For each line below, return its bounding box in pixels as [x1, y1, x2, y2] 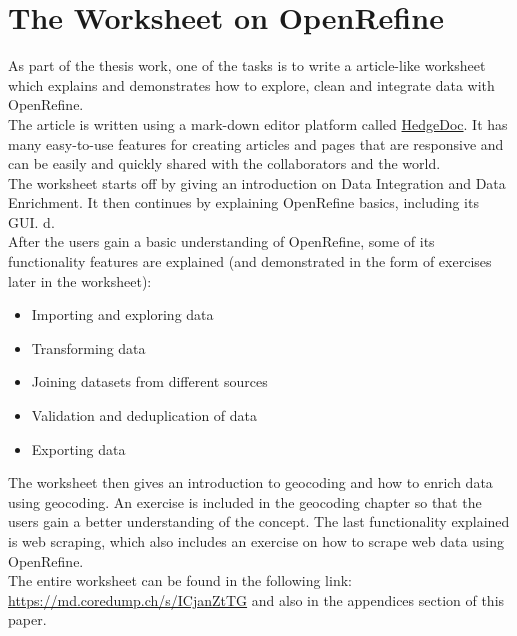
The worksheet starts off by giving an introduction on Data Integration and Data [8, 172, 506, 193]
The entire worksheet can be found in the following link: [8, 570, 352, 591]
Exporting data [31, 438, 126, 459]
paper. [8, 609, 47, 630]
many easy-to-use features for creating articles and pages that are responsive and [8, 133, 504, 154]
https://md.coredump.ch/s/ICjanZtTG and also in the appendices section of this [8, 589, 505, 610]
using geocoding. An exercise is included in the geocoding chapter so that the [8, 491, 482, 512]
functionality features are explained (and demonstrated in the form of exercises [8, 251, 492, 272]
